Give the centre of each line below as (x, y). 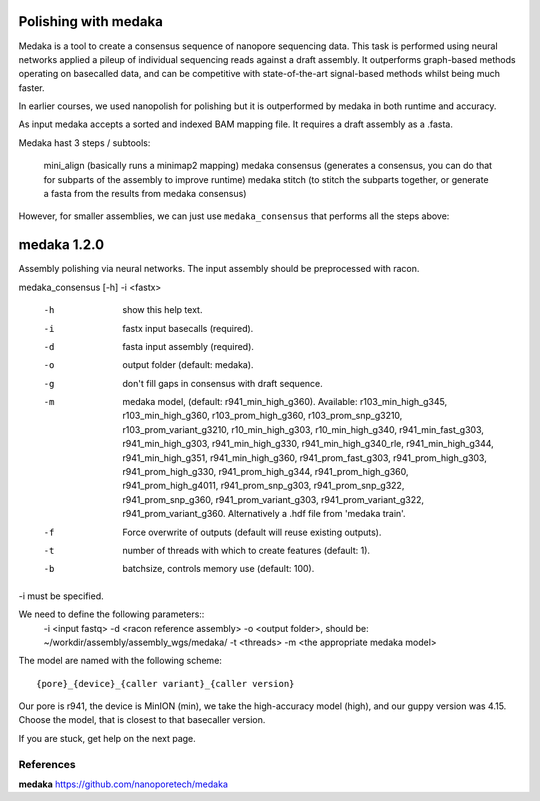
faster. (31, 87)
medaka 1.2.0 (61, 245)
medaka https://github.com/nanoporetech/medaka (123, 784)
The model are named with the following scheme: (120, 661)
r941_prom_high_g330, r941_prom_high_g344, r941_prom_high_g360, (265, 472)
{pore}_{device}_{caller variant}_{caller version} (165, 683)
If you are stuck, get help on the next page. (107, 738)
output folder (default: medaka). (188, 365)
